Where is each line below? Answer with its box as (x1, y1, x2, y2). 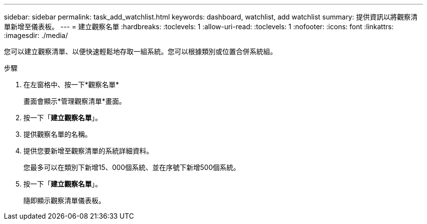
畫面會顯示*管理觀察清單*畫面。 (23, 97, 126, 105)
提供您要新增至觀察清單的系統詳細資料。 (23, 147, 153, 155)
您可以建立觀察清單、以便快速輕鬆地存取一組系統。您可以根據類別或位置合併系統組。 (4, 47, 277, 56)
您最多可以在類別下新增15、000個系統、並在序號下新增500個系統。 (23, 163, 240, 171)
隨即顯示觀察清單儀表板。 (23, 196, 105, 205)
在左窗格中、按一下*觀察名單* (23, 80, 119, 89)
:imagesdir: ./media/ (4, 31, 68, 39)
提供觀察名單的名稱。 (23, 130, 92, 138)
